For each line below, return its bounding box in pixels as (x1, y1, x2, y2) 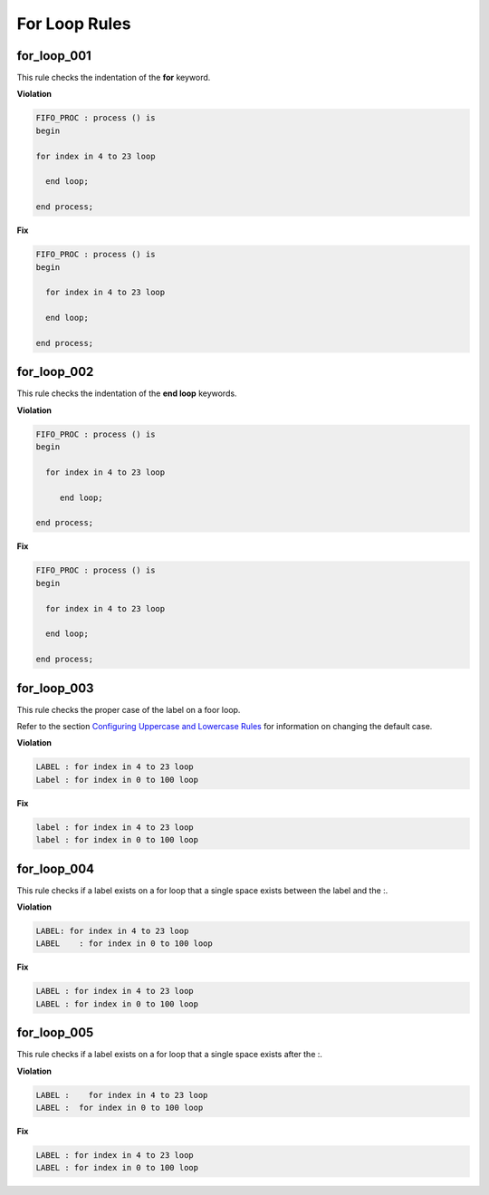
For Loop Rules (16, 14, 131, 34)
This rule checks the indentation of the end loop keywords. (16, 388, 237, 399)
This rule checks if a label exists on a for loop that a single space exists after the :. (16, 1049, 323, 1060)
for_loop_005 (16, 1025, 94, 1041)
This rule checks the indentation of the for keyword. (16, 72, 211, 83)
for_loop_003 (16, 680, 94, 696)
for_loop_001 (16, 48, 92, 63)
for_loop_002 (16, 364, 94, 380)
